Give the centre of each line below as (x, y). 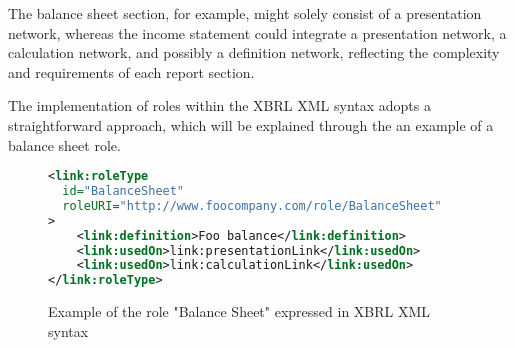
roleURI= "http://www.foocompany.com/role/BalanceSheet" (252, 205)
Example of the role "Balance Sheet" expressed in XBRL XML (239, 311)
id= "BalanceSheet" (123, 191)
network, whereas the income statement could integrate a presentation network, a (257, 32)
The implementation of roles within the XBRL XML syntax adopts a (219, 105)
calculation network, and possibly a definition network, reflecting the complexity (254, 52)
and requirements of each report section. (131, 71)
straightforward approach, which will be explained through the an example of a (251, 124)
